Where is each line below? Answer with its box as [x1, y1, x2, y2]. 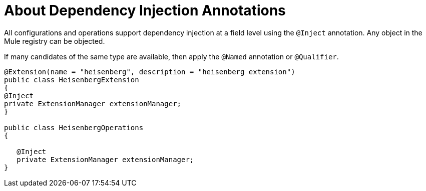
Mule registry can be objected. [4, 36, 105, 45]
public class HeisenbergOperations [4, 123, 144, 132]
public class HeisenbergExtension [4, 75, 139, 84]
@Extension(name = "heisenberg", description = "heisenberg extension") [4, 67, 295, 76]
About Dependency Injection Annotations [4, 2, 286, 19]
